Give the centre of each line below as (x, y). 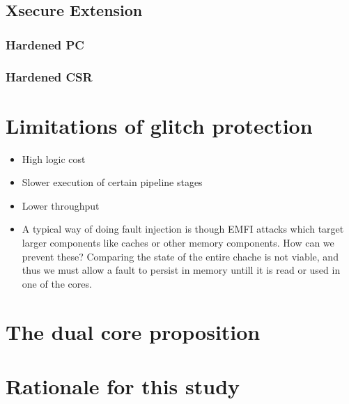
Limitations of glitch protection (159, 125)
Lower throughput (61, 205)
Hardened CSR (49, 76)
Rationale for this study (123, 386)
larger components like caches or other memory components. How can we (178, 242)
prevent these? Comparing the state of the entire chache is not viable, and (180, 256)
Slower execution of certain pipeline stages (112, 182)
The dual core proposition (133, 331)
